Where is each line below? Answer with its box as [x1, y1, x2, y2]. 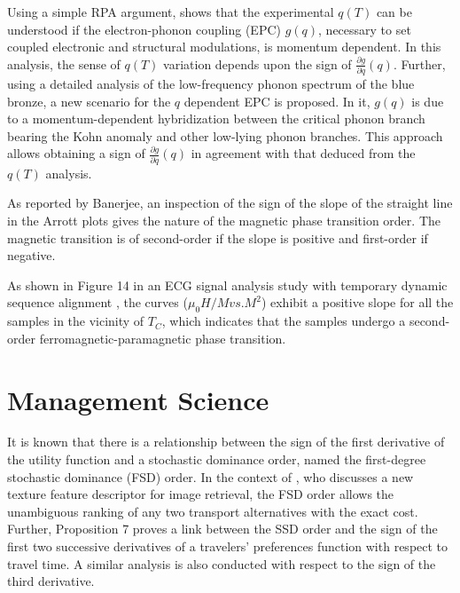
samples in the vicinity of [7, 312, 144, 330]
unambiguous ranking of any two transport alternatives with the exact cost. [7, 502, 418, 520]
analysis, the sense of [7, 54, 121, 73]
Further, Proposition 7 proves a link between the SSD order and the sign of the [7, 519, 438, 538]
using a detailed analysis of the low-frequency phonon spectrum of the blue [7, 75, 415, 93]
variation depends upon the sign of [163, 54, 352, 73]
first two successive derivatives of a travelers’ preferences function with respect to [7, 537, 448, 556]
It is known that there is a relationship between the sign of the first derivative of [7, 432, 445, 451]
